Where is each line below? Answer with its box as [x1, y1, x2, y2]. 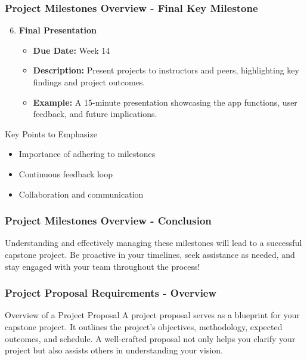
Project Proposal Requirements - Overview [5, 285, 217, 300]
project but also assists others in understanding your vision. [5, 344, 223, 356]
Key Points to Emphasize [5, 127, 97, 140]
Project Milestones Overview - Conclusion [5, 213, 212, 228]
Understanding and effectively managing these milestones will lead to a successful [5, 236, 302, 249]
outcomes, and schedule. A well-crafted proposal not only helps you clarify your [5, 332, 296, 344]
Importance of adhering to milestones [18, 147, 156, 160]
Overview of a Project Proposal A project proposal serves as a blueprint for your [5, 309, 300, 321]
